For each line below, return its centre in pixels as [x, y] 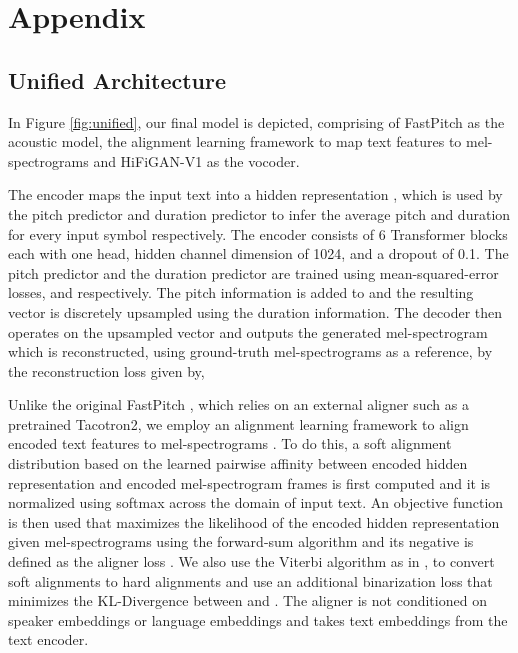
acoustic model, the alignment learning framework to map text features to [235, 141]
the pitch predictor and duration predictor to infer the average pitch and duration [259, 213]
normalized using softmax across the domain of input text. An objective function [256, 502]
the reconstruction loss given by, [106, 370]
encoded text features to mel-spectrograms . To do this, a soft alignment [230, 443]
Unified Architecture [117, 79]
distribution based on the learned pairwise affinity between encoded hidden [238, 463]
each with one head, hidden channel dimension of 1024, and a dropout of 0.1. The [258, 253]
